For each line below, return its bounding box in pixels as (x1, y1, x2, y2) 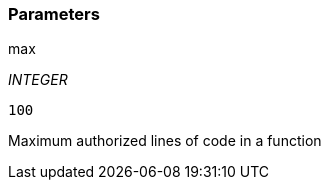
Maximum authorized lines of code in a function (8, 132, 322, 150)
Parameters (8, 4, 100, 24)
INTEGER (8, 71, 68, 89)
